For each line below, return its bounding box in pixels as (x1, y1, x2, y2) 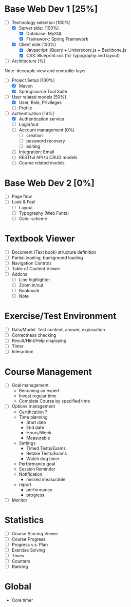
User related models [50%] (11, 94, 66, 100)
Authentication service (19, 116, 64, 121)
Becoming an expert (19, 388, 60, 394)
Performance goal (19, 461, 56, 466)
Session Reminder (19, 466, 56, 472)
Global (4, 581, 32, 592)
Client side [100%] (19, 41, 56, 47)
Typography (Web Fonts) (19, 210, 69, 216)
